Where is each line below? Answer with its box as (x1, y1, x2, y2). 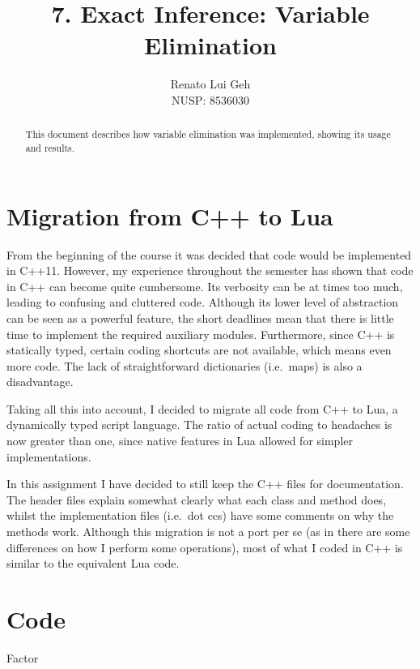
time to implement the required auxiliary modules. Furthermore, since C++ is (6, 325, 395, 342)
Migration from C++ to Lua (6, 199, 333, 232)
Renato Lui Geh (170, 75, 251, 92)
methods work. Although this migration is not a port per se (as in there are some (6, 523, 410, 540)
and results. (25, 140, 75, 154)
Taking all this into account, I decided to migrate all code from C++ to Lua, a (6, 400, 398, 417)
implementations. (6, 448, 91, 465)
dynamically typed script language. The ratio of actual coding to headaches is (6, 416, 392, 433)
